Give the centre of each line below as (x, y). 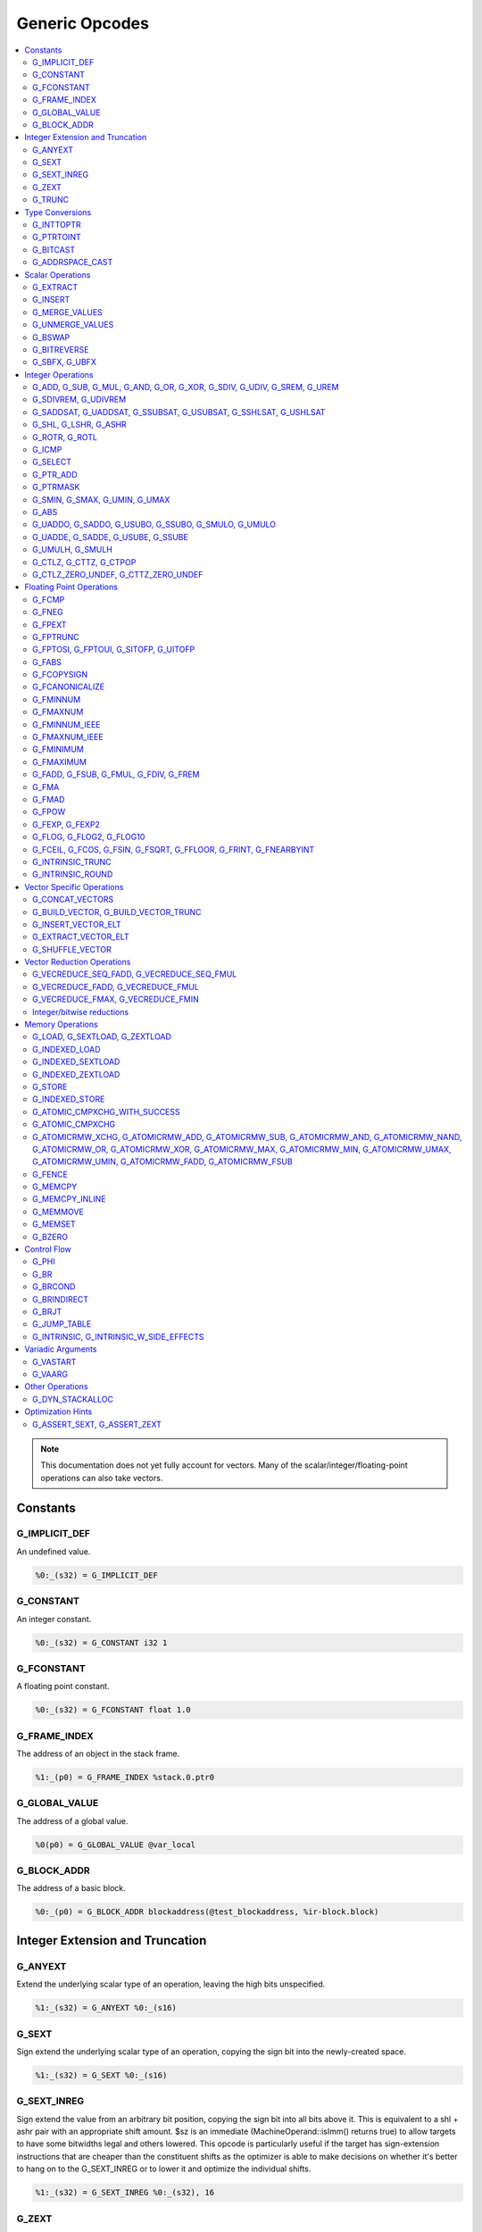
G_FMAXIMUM (59, 762)
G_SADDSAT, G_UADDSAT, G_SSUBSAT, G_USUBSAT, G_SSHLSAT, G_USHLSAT (179, 412)
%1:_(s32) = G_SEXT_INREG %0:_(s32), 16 (125, 2193)
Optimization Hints (58, 1412)
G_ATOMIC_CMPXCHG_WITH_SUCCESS (106, 1112)
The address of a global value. (72, 1820)
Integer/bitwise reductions (81, 1012)
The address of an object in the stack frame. (98, 1753)
